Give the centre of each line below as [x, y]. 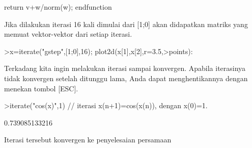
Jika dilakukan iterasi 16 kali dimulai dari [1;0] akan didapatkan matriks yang [126, 24]
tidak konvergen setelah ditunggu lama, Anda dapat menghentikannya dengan [126, 78]
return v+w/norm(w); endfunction [58, 7]
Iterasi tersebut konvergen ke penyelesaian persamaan [88, 140]
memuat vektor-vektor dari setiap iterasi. [68, 34]
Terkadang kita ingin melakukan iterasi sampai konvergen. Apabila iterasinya [125, 68]
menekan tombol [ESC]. [41, 88]
